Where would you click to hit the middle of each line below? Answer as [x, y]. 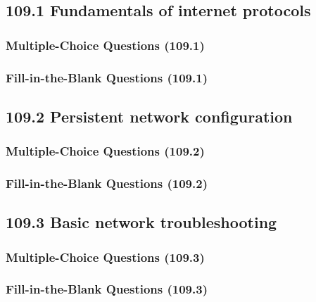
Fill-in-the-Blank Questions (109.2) [107, 183]
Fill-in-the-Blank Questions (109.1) [107, 77]
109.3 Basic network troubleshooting [141, 222]
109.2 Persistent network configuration [149, 116]
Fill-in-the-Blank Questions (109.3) [107, 289]
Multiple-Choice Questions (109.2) [105, 151]
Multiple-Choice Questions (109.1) [105, 45]
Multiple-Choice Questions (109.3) [105, 257]
